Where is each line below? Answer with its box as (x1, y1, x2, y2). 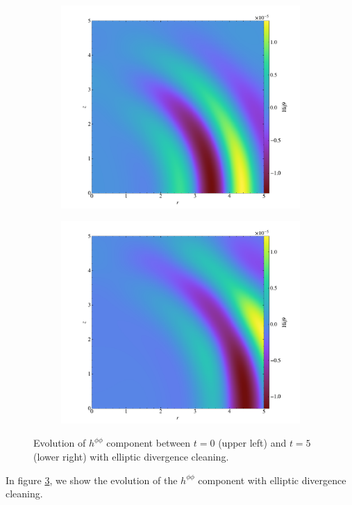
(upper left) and (218, 436, 287, 450)
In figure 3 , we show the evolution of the (6, 472, 178, 487)
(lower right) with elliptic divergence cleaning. (33, 449, 229, 463)
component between (106, 436, 191, 450)
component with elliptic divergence (198, 472, 346, 487)
